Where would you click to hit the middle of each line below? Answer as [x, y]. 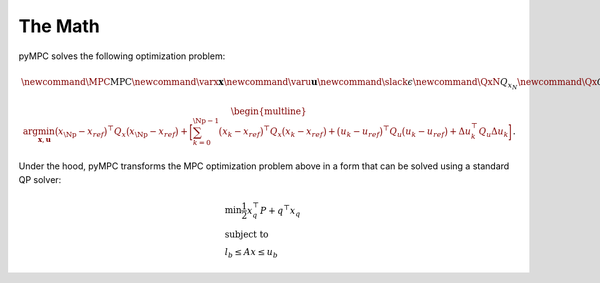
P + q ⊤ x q [280, 211]
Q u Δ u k [493, 133]
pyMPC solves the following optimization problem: [122, 56]
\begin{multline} [268, 111]
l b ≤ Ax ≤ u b [251, 253]
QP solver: [40, 180]
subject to [246, 234]
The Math [59, 26]
